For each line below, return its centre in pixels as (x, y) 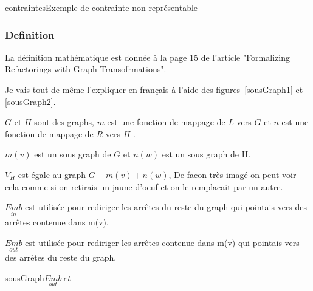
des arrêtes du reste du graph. (61, 257)
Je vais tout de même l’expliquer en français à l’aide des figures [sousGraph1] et (154, 89)
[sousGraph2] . (30, 101)
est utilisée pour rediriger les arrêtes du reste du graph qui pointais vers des (166, 207)
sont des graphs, (64, 122)
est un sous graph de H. (206, 154)
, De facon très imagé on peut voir (232, 174)
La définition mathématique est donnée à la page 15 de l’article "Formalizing (147, 57)
